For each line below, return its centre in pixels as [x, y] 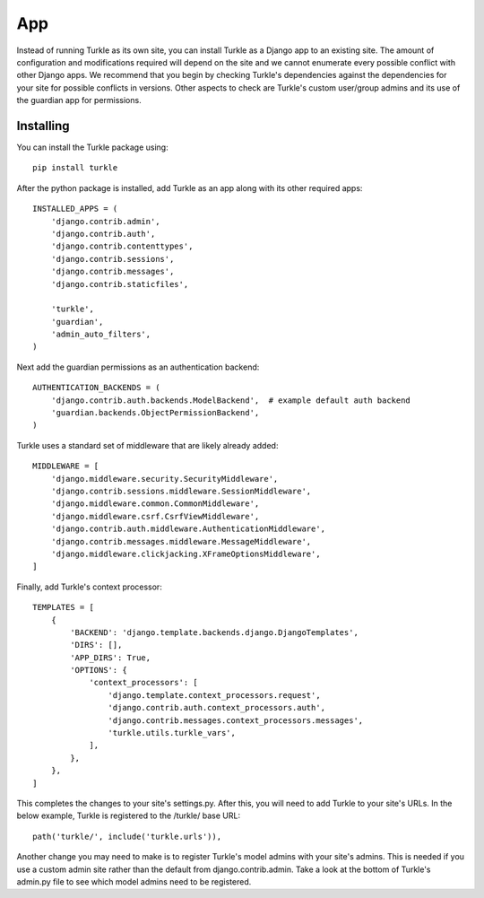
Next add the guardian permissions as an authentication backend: [138, 367]
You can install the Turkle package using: [93, 147]
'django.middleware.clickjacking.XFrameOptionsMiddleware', [186, 554]
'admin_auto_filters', [101, 335]
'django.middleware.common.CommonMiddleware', [155, 504]
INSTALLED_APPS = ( [75, 209]
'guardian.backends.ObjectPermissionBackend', [155, 413]
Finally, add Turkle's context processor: [90, 587]
